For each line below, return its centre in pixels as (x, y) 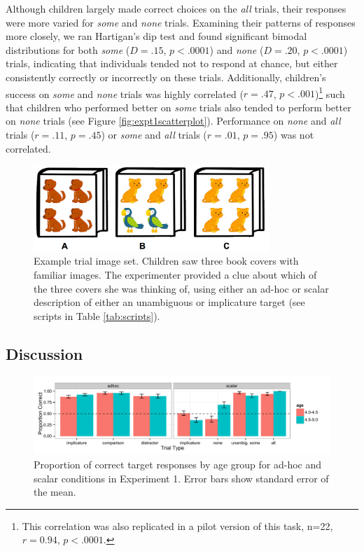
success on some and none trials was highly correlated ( (125, 93)
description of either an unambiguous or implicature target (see (169, 302)
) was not (294, 134)
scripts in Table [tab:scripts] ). (97, 315)
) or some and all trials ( (154, 134)
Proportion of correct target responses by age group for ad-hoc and (178, 465)
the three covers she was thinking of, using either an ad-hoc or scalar (181, 288)
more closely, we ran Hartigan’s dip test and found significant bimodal (156, 36)
